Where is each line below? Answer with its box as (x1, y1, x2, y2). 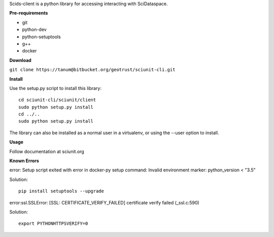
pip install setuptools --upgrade (18, 188, 104, 194)
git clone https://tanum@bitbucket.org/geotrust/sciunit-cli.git (9, 67, 176, 73)
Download (9, 57, 31, 63)
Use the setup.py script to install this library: (9, 85, 101, 91)
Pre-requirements (9, 10, 48, 16)
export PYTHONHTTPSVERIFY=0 (18, 221, 88, 226)
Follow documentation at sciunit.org (9, 148, 85, 155)
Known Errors (9, 158, 39, 164)
